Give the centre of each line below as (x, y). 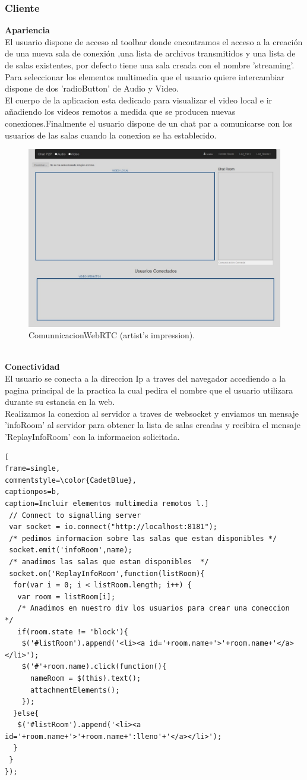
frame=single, (33, 469)
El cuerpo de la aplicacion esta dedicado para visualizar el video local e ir (139, 100)
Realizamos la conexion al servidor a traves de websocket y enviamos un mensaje (152, 413)
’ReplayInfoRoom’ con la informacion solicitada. (92, 437)
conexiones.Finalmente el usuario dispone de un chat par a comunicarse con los (149, 123)
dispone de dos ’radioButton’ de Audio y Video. (92, 88)
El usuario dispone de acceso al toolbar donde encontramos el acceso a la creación (154, 41)
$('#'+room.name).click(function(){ (94, 667)
